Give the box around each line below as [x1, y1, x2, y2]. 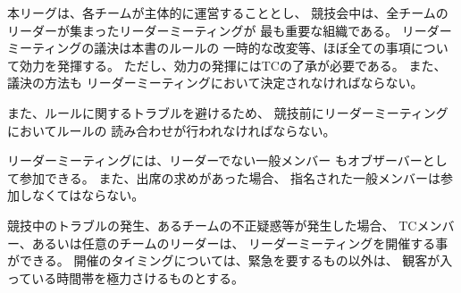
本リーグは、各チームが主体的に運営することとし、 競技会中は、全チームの [7, 4, 448, 21]
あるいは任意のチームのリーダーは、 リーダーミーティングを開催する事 [31, 233, 448, 252]
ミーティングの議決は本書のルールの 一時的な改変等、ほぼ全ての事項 [7, 38, 411, 57]
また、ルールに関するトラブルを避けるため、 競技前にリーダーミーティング [7, 103, 448, 121]
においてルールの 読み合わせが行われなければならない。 [7, 121, 336, 139]
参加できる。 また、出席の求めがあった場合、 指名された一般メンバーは [19, 168, 441, 187]
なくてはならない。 [31, 186, 145, 205]
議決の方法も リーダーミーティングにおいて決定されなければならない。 [7, 73, 423, 92]
